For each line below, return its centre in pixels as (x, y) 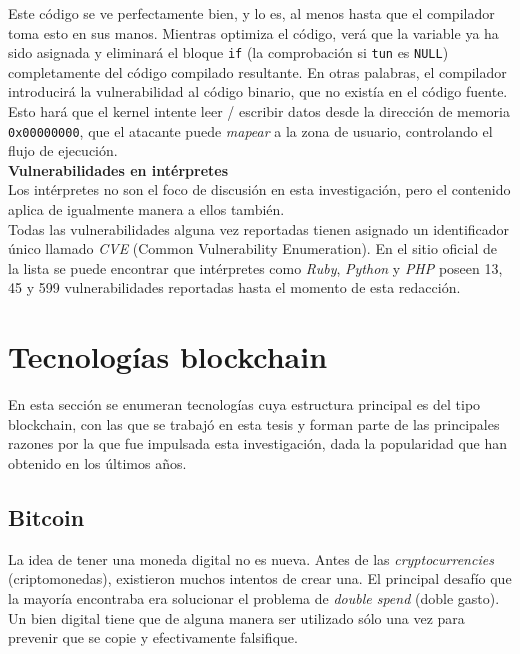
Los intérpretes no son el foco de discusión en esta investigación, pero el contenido (259, 189)
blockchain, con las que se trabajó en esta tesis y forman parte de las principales (254, 423)
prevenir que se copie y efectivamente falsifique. (153, 637)
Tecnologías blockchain (168, 356)
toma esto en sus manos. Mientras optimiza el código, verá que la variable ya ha (253, 32)
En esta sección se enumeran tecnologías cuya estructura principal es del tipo (244, 404)
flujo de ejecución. (63, 150)
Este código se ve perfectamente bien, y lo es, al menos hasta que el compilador (251, 13)
